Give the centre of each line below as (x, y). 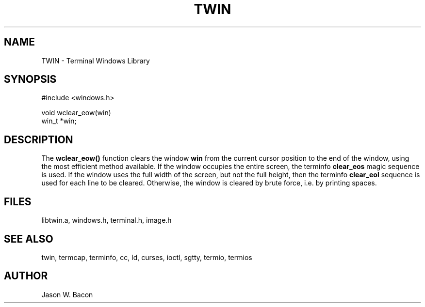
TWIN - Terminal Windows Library (96, 61)
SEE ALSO (29, 239)
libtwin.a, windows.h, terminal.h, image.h (106, 220)
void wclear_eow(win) (76, 113)
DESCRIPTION (39, 139)
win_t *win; (59, 121)
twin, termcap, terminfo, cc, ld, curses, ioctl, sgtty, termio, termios (147, 257)
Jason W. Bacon (67, 294)
